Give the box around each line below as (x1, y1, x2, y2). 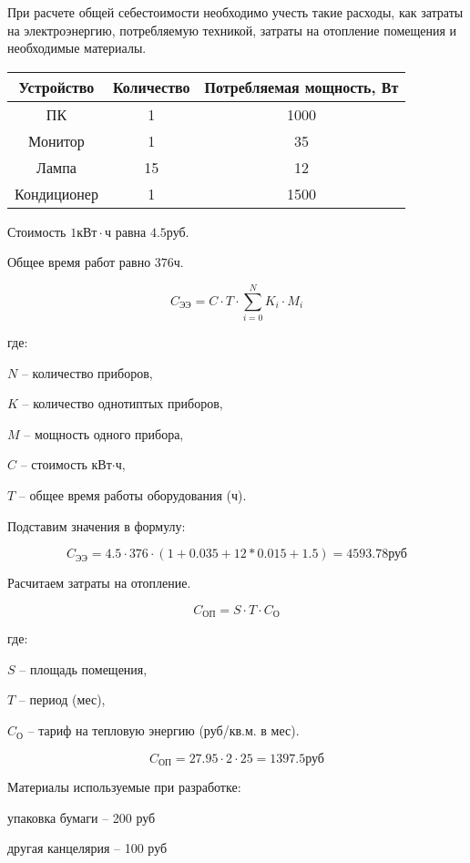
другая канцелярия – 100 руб (7, 838, 168, 858)
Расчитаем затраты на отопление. (7, 573, 191, 592)
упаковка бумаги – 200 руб (7, 807, 156, 827)
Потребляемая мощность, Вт (204, 76, 399, 98)
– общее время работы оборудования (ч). (18, 486, 247, 505)
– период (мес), (18, 690, 106, 709)
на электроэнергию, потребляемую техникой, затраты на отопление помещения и (7, 20, 457, 39)
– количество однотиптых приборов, (22, 394, 223, 413)
